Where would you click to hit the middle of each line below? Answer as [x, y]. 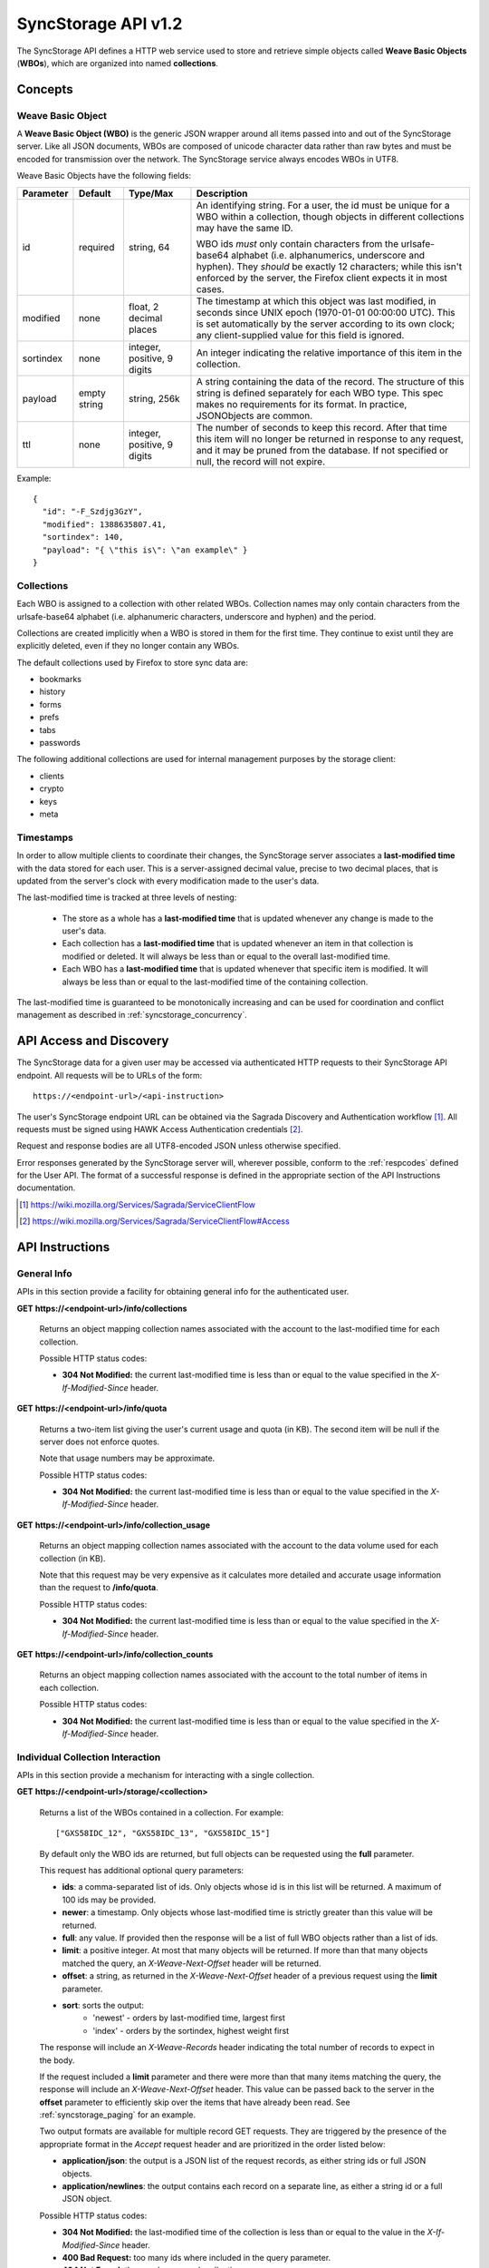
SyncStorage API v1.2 [100, 24]
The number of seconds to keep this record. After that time [321, 427]
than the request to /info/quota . [99, 1588]
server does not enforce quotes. [100, 1442]
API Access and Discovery [93, 1041]
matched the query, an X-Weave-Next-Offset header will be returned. [192, 1963]
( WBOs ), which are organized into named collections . [118, 63]
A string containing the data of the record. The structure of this [330, 381]
